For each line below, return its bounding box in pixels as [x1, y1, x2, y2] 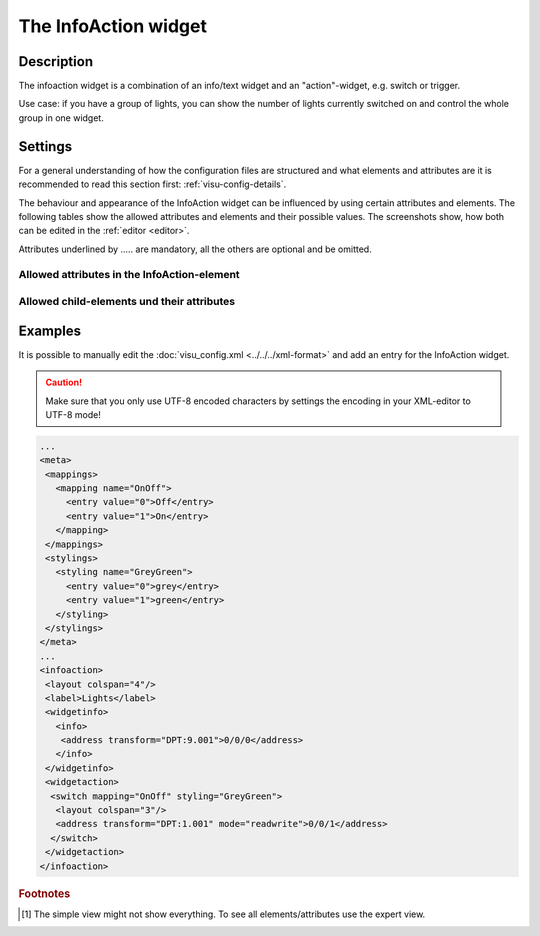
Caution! [45, 376, 83, 389]
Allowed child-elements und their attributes [18, 295, 236, 309]
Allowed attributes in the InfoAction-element [18, 268, 240, 282]
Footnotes [18, 886, 71, 900]
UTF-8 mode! [45, 408, 102, 420]
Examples [18, 322, 82, 339]
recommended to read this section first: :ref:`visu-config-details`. [18, 178, 287, 190]
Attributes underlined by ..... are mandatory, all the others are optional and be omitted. [18, 243, 372, 255]
